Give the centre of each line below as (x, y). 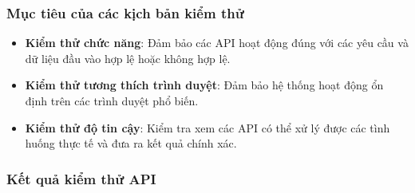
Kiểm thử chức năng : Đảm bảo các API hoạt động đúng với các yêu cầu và (217, 43)
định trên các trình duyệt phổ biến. (112, 100)
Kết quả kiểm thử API (81, 178)
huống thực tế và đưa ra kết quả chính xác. (131, 143)
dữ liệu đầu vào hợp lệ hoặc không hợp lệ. (128, 58)
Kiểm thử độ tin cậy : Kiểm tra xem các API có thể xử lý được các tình (207, 127)
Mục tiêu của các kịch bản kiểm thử (125, 12)
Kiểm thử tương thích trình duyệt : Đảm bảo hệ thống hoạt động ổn (204, 85)
